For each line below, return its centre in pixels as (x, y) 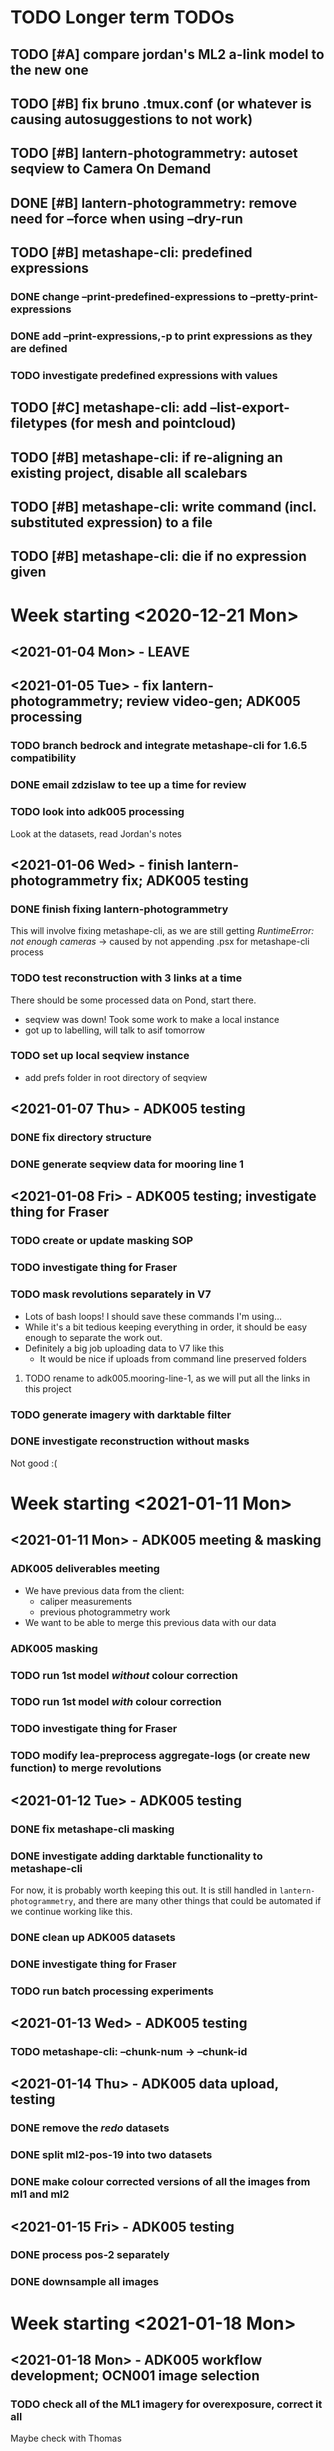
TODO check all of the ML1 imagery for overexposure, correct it (166, 2404)
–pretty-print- (284, 297)
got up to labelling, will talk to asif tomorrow (115, 1030)
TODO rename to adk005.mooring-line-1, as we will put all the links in (167, 1378)
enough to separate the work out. (93, 1337)
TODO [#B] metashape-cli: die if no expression (158, 556)
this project (48, 1388)
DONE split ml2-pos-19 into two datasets (111, 2155)
